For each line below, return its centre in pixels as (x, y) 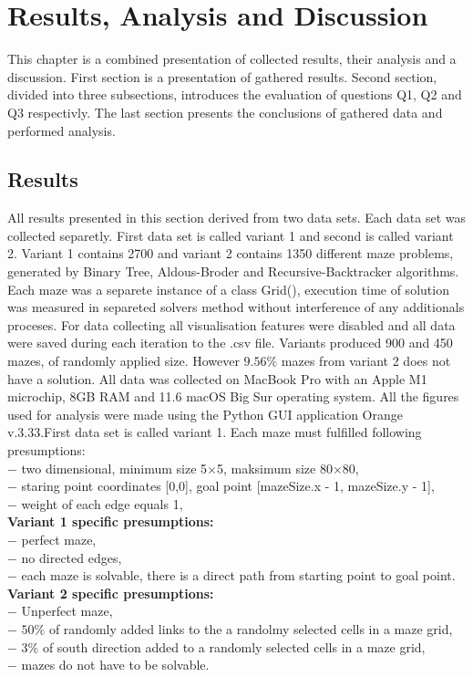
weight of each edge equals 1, (102, 503)
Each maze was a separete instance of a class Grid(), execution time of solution (228, 289)
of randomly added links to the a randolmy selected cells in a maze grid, (251, 628)
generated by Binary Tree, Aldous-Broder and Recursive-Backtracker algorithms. (233, 271)
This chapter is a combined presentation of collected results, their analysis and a (232, 59)
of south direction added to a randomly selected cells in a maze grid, (234, 646)
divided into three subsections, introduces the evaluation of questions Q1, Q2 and (235, 94)
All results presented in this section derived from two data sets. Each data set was (237, 218)
